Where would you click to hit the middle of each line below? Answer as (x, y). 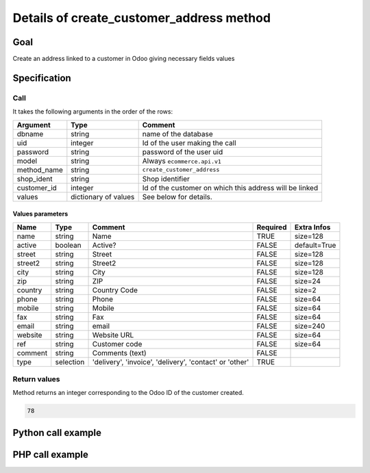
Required (272, 227)
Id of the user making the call (189, 142)
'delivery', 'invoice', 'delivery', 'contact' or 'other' (171, 361)
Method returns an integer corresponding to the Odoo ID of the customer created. (128, 393)
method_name (40, 170)
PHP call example (51, 454)
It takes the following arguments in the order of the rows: (93, 112)
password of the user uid (183, 152)
